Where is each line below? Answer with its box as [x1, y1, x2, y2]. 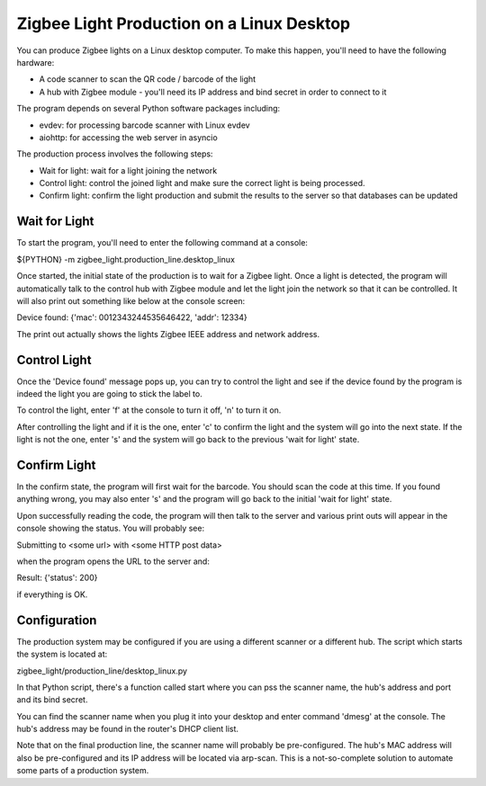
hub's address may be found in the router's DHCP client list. [16, 724, 238, 735]
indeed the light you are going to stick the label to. [16, 389, 202, 399]
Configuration [16, 612, 97, 628]
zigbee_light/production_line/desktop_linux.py [16, 665, 188, 676]
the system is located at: [16, 648, 108, 660]
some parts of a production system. [16, 765, 149, 776]
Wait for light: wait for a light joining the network [39, 165, 218, 175]
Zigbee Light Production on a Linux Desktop [16, 13, 351, 33]
